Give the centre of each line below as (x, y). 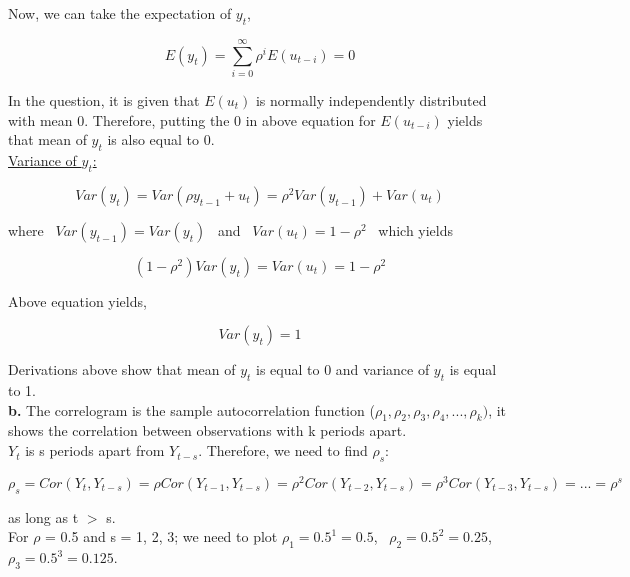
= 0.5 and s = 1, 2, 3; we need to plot (161, 536)
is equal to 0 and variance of (343, 369)
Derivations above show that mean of (122, 369)
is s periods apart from (95, 450)
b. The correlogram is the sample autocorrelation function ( (191, 409)
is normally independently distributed (371, 99)
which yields (416, 229)
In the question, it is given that (104, 99)
